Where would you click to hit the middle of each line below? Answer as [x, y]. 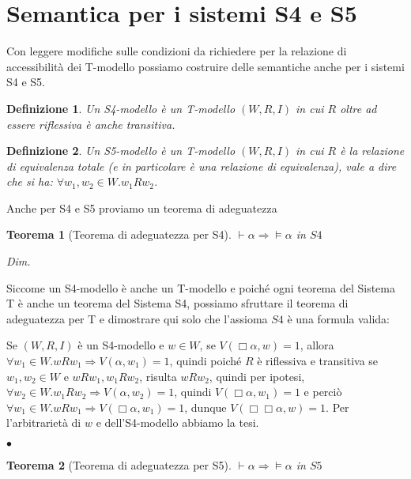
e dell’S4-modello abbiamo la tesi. [177, 422]
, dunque [205, 407]
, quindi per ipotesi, [257, 376]
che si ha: [30, 181]
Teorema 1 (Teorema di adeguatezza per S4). [119, 234]
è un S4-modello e [121, 345]
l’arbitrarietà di [44, 422]
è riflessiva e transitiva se [318, 361]
